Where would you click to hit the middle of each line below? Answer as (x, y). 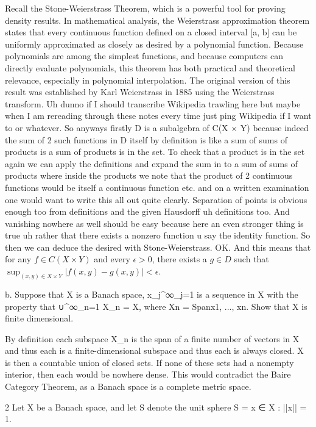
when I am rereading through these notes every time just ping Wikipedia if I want (158, 116)
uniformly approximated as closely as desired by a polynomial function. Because (154, 44)
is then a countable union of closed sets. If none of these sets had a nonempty (149, 362)
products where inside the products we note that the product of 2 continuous (149, 175)
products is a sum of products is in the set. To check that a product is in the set (155, 152)
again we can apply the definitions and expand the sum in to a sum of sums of (151, 163)
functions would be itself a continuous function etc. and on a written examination (157, 187)
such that (251, 259)
